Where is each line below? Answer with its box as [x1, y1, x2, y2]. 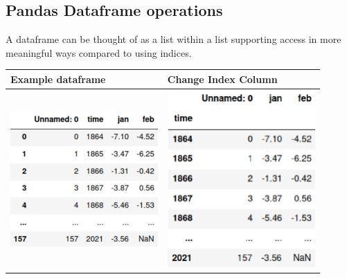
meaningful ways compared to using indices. [6, 45, 192, 60]
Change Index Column [167, 71, 278, 86]
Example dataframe [10, 71, 106, 86]
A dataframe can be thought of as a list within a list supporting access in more [6, 32, 341, 46]
